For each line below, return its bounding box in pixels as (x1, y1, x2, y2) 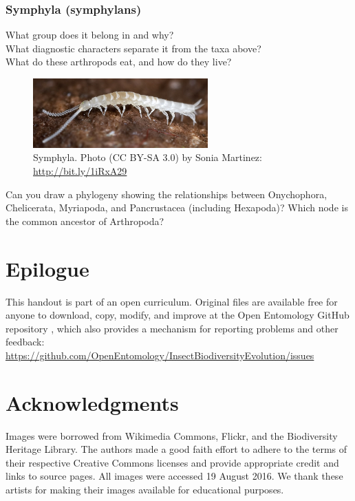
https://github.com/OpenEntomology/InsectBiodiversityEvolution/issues (6, 348, 314, 362)
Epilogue (6, 254, 89, 282)
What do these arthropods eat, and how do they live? (6, 54, 232, 69)
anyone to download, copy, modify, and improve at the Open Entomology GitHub (6, 308, 349, 322)
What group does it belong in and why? (6, 28, 174, 42)
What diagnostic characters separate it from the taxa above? (6, 41, 261, 55)
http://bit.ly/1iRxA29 (33, 164, 127, 178)
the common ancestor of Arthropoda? (6, 213, 164, 228)
